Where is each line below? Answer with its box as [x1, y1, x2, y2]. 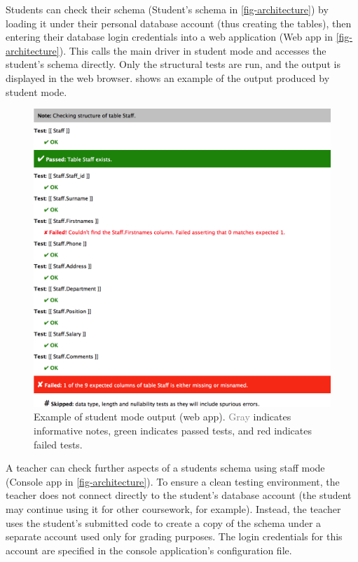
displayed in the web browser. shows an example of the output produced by [6, 70, 330, 85]
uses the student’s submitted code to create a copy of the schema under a [6, 515, 322, 530]
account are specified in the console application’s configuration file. [6, 542, 292, 557]
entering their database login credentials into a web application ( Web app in [6, 29, 333, 44]
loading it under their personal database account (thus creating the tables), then [6, 15, 352, 30]
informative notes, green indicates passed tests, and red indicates [34, 423, 312, 437]
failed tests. [34, 437, 83, 451]
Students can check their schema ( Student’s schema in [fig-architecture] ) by [6, 2, 329, 16]
